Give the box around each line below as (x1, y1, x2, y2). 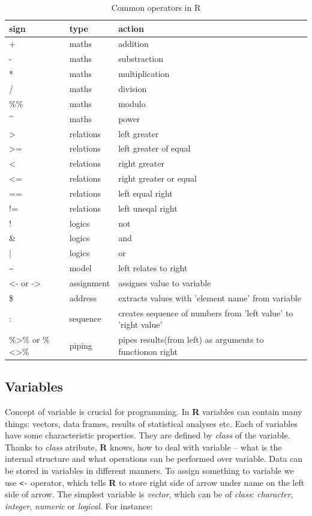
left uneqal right (118, 201, 178, 214)
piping (69, 339, 92, 351)
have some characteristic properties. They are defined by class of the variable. (5, 429, 290, 441)
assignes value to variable (118, 276, 211, 289)
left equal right (118, 186, 173, 199)
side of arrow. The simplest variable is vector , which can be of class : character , (5, 488, 293, 500)
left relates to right (118, 262, 188, 274)
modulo (118, 97, 146, 109)
